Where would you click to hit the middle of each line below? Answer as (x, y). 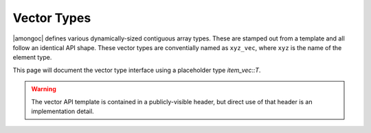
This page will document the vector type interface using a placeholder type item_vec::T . (137, 70)
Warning (44, 89)
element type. (32, 58)
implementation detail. (63, 111)
